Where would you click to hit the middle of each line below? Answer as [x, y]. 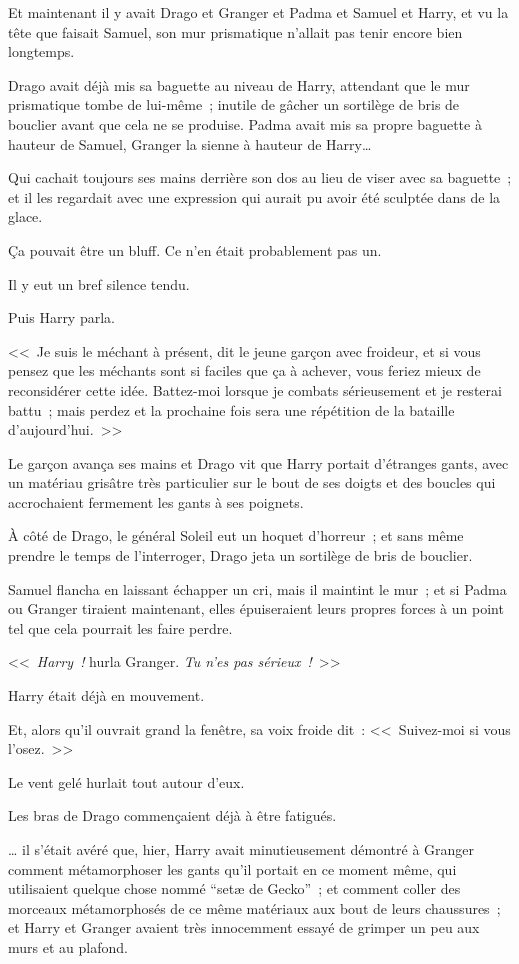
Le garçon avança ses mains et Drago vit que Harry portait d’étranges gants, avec [258, 462]
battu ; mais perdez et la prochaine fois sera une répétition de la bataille [231, 409]
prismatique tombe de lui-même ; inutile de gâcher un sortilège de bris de [234, 104]
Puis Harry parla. [61, 317]
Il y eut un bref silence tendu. [99, 283]
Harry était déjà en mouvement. [106, 695]
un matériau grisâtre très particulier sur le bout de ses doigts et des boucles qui [252, 482]
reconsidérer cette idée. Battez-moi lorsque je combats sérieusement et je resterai [255, 389]
